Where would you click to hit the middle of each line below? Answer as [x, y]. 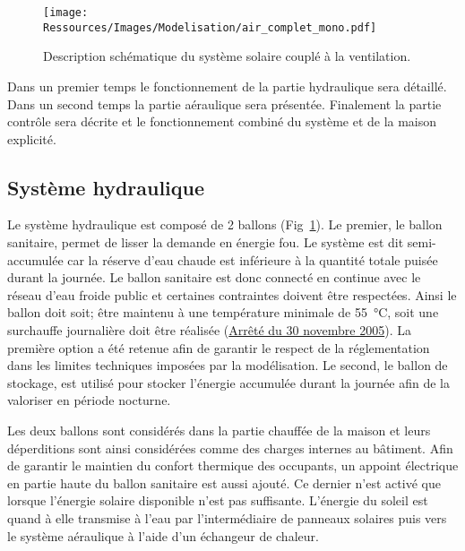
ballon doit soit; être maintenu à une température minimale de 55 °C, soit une [223, 312]
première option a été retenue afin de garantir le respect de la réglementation [219, 347]
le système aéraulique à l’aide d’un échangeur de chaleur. [163, 535]
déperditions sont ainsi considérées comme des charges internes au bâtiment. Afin [230, 448]
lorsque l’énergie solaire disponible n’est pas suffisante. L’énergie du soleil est [218, 500]
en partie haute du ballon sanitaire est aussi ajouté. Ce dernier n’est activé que [224, 482]
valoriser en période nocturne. [89, 400]
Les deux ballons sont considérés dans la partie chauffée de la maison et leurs [219, 430]
